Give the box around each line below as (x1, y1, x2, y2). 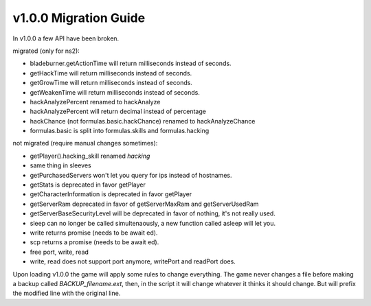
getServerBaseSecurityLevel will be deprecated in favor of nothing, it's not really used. (30, 209, 276, 217)
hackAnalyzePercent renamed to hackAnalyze (30, 97, 161, 106)
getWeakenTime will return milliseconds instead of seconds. (30, 88, 201, 96)
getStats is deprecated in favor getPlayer (30, 180, 146, 189)
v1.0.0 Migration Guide (12, 10, 146, 25)
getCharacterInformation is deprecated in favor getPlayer (30, 190, 192, 198)
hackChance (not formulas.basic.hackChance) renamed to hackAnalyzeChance (30, 117, 256, 125)
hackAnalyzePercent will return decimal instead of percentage (30, 107, 206, 116)
